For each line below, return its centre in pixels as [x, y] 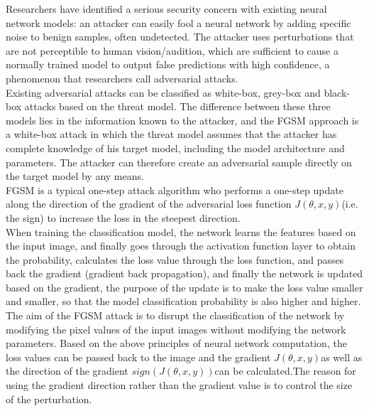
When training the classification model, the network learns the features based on [181, 231]
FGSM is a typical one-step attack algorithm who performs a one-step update [175, 190]
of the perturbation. [49, 399]
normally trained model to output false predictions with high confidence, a [168, 64]
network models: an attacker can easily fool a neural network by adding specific [178, 22]
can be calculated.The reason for [285, 371]
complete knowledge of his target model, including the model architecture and [175, 148]
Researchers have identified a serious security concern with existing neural [166, 9]
